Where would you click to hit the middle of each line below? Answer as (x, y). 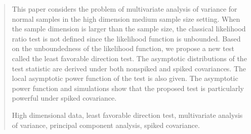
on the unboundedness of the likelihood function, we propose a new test (123, 48)
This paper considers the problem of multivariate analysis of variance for (124, 9)
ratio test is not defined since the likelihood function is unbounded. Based (126, 38)
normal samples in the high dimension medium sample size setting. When (126, 18)
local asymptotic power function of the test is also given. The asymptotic (125, 78)
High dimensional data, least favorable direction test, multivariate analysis (127, 115)
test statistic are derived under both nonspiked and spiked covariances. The (129, 68)
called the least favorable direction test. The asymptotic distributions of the (129, 58)
